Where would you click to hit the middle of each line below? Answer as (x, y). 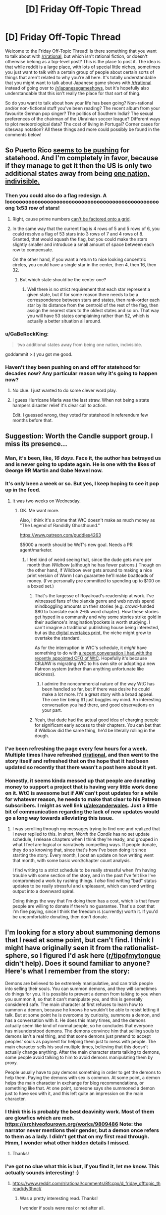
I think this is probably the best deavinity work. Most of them (80, 1111)
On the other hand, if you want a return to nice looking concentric (79, 259)
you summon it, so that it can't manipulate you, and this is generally (74, 999)
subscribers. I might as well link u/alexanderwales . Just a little (81, 805)
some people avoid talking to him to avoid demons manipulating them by (79, 1057)
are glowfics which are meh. (40, 1117)
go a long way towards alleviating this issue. (59, 818)
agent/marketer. (36, 550)
